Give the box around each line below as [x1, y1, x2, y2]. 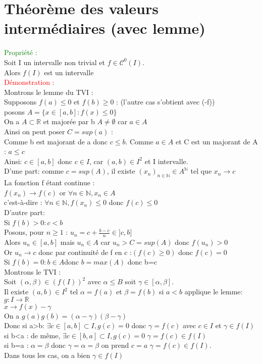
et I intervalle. [144, 155, 188, 166]
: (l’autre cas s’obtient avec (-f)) [116, 96, 215, 107]
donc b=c [127, 256, 158, 267]
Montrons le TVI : [4, 266, 61, 277]
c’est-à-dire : [4, 197, 42, 207]
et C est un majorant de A [175, 136, 258, 146]
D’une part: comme [4, 166, 64, 176]
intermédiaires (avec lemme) [4, 18, 205, 38]
